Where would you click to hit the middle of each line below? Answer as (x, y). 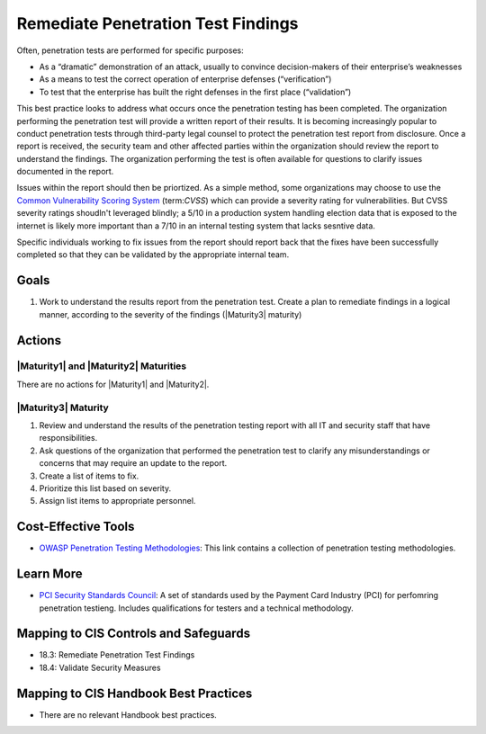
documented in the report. (65, 172)
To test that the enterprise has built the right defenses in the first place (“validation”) (195, 92)
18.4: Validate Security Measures (100, 667)
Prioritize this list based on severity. (105, 488)
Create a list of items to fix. (89, 476)
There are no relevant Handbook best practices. (128, 714)
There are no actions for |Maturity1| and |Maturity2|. (113, 384)
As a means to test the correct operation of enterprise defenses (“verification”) (185, 79)
